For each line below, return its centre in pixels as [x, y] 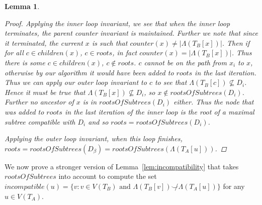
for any [234, 186]
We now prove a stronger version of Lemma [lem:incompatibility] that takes [122, 166]
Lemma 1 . [22, 6]
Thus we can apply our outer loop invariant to [76, 82]
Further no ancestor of [39, 102]
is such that [110, 42]
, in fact [125, 53]
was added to [24, 111]
